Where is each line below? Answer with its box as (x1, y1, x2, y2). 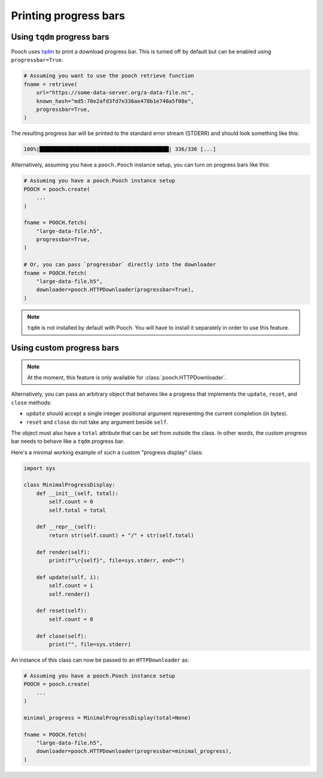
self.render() (48, 590, 90, 598)
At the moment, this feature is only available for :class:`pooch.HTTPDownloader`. (27, 373, 227, 381)
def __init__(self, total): (36, 490, 119, 497)
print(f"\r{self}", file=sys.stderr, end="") (48, 557, 185, 563)
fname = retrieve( (23, 81, 78, 88)
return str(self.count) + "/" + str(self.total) (48, 532, 194, 539)
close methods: (11, 399, 52, 406)
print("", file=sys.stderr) (48, 641, 132, 647)
